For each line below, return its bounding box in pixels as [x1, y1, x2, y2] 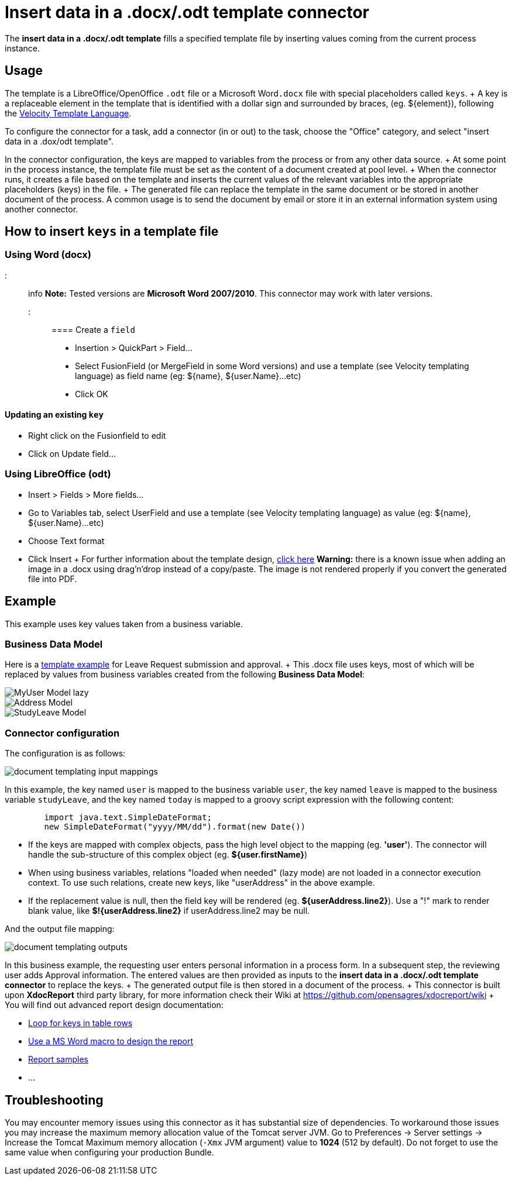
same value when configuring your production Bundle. [5, 1147, 214, 1157]
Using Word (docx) [5, 249, 91, 261]
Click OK [75, 388, 108, 399]
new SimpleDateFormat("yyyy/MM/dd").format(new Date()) [44, 822, 306, 832]
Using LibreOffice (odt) [5, 468, 111, 480]
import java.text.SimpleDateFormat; [44, 813, 212, 823]
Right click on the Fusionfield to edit [28, 431, 166, 441]
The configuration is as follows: [5, 748, 126, 759]
